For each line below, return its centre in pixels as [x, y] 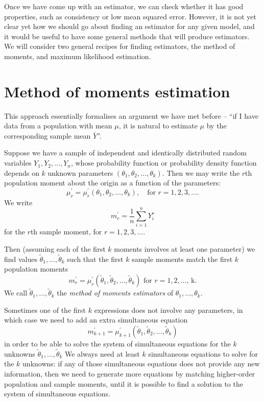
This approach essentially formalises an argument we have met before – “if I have [131, 115]
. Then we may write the [201, 172]
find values [21, 259]
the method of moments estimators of [115, 293]
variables [18, 163]
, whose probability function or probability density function [164, 163]
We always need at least [102, 353]
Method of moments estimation [117, 91]
